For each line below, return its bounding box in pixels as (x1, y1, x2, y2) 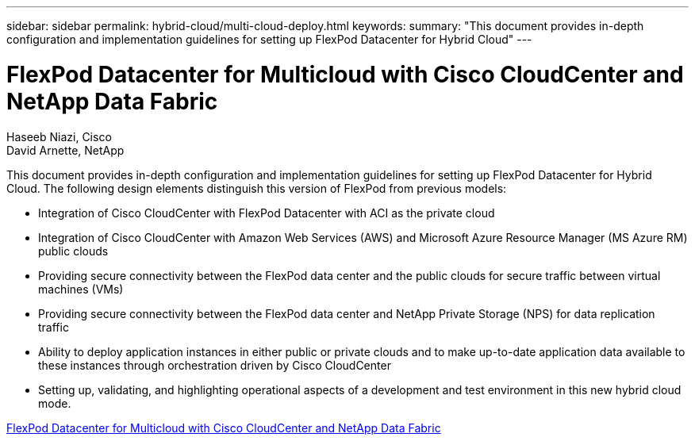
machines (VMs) (38, 282, 124, 296)
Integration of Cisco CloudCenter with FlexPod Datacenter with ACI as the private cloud (38, 205, 495, 220)
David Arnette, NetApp (6, 143, 125, 157)
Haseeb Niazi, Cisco (6, 129, 112, 144)
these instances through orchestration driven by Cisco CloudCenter (38, 358, 391, 372)
